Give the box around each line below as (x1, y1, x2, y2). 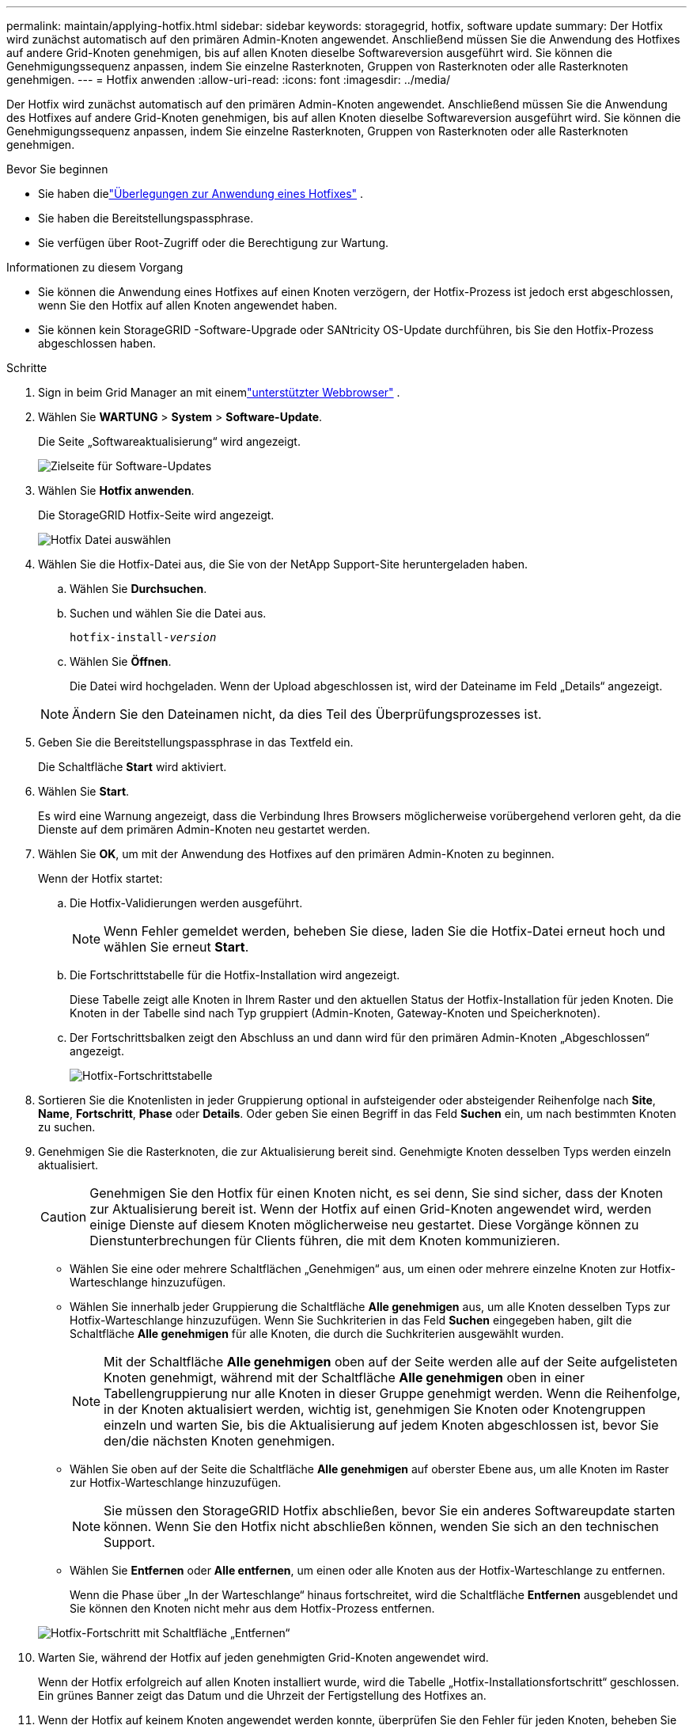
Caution (40, 1209, 87, 1225)
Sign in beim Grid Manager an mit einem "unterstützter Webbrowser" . (38, 386, 400, 399)
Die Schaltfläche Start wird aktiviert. (38, 760, 227, 773)
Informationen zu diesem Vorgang (6, 260, 184, 274)
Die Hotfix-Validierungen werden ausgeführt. (70, 896, 303, 910)
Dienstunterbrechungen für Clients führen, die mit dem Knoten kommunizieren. (89, 1233, 560, 1248)
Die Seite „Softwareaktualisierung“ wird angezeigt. (38, 435, 301, 448)
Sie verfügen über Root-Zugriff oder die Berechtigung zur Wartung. (38, 236, 389, 249)
